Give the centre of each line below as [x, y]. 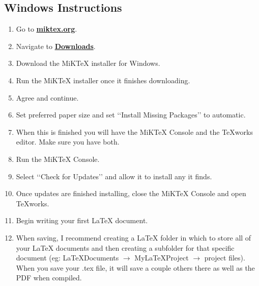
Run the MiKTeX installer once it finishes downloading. [103, 80]
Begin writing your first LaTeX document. [82, 220]
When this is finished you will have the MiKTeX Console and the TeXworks [134, 132]
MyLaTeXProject [162, 258]
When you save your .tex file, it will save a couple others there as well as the [135, 267]
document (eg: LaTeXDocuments [67, 258]
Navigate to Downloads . [56, 46]
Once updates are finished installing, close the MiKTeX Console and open [131, 193]
